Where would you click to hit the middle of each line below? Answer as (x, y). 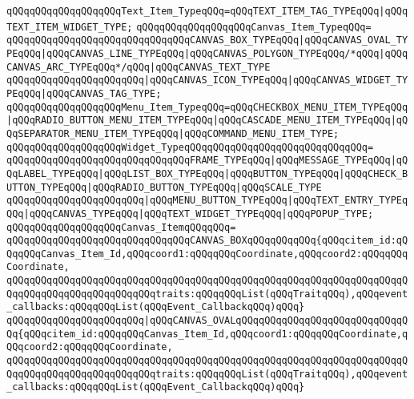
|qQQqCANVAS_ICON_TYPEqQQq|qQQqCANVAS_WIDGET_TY (276, 81)
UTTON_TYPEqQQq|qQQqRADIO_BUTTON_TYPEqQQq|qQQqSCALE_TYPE (164, 187)
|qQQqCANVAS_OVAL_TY (354, 40)
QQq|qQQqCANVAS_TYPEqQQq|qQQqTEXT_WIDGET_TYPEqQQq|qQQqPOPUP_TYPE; (190, 214)
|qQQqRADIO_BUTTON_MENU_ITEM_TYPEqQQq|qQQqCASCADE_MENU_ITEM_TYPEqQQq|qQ (207, 121)
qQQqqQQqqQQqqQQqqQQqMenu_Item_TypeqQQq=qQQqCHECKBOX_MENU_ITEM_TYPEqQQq (207, 107)
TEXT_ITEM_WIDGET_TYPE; (70, 27)
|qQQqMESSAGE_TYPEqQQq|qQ (339, 161)
